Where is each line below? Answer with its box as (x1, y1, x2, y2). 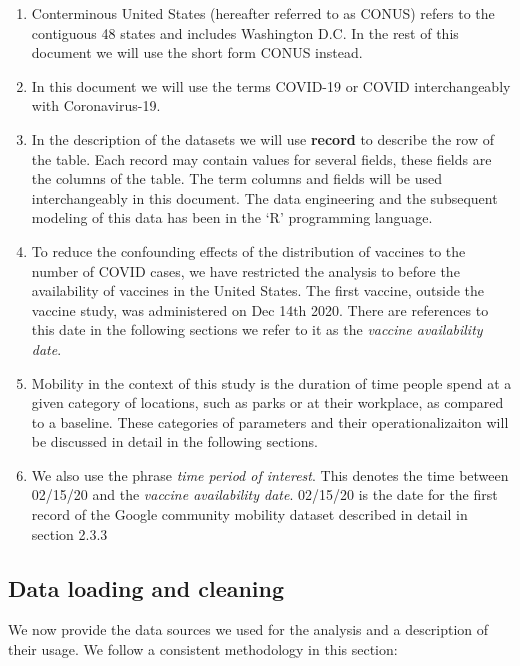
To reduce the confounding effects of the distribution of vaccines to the (31, 240, 466, 261)
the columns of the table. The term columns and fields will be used (31, 168, 443, 189)
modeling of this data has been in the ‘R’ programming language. (31, 207, 433, 228)
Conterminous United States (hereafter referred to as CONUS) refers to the (31, 3, 495, 23)
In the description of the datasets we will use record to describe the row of (31, 128, 494, 149)
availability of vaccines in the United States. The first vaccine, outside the (31, 280, 485, 301)
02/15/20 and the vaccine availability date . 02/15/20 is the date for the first (31, 484, 498, 505)
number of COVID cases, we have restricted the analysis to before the (31, 260, 460, 281)
